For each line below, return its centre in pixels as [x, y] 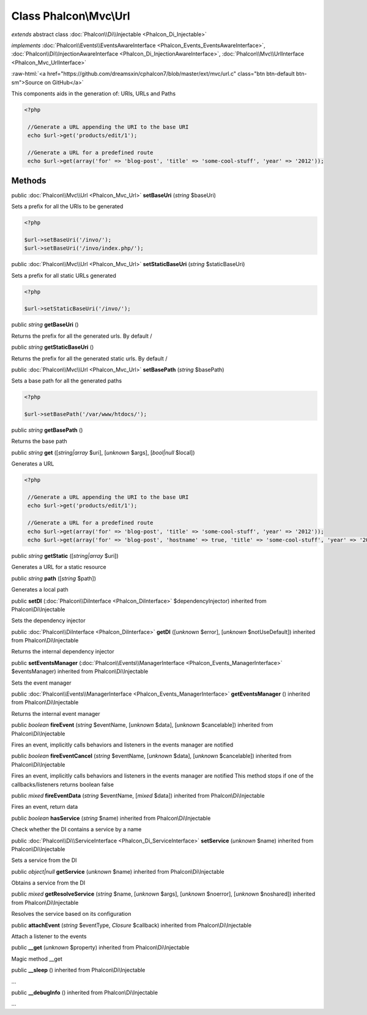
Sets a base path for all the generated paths [67, 381]
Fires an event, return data [45, 807]
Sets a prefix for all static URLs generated [64, 275]
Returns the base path [39, 441]
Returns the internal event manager [56, 713]
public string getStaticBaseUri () [53, 347]
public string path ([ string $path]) [54, 578]
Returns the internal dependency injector [63, 652]
